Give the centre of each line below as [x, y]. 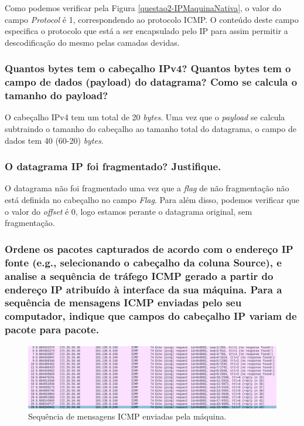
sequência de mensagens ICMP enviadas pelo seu [123, 302]
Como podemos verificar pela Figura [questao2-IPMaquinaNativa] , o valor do [143, 8]
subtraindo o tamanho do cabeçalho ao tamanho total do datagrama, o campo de [151, 129]
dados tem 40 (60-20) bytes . [54, 140]
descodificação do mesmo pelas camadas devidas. [92, 42]
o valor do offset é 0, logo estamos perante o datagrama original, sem [129, 211]
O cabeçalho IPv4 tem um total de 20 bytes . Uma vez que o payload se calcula [145, 117]
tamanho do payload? [57, 95]
